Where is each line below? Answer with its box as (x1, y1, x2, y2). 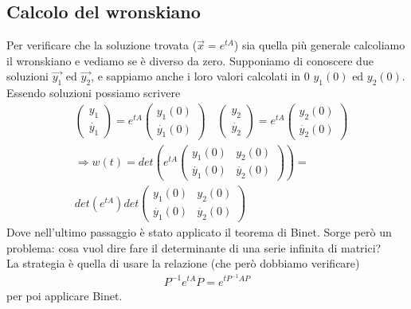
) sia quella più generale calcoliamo (233, 37, 405, 53)
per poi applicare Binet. (6, 287, 123, 303)
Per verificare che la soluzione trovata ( (6, 37, 198, 53)
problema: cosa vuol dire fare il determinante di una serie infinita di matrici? (6, 239, 382, 256)
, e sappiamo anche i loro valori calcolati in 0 (91, 68, 310, 84)
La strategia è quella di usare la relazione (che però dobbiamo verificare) (6, 255, 360, 272)
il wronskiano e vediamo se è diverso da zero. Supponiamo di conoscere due (6, 52, 374, 68)
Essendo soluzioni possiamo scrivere (6, 84, 181, 101)
